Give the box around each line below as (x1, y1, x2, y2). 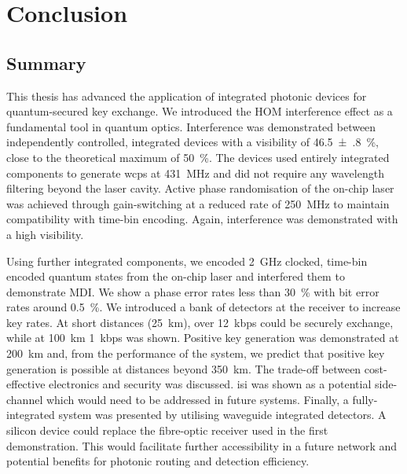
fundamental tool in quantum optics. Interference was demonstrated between (6, 118, 376, 134)
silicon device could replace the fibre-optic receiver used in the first (6, 422, 328, 439)
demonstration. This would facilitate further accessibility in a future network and (6, 437, 398, 454)
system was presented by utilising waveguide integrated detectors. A (58, 406, 387, 423)
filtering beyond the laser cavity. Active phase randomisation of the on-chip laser (6, 180, 394, 197)
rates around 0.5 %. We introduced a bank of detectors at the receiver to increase (6, 299, 401, 315)
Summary (6, 50, 86, 75)
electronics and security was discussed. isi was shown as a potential (49, 376, 372, 392)
